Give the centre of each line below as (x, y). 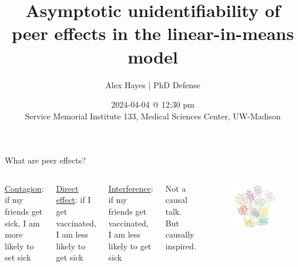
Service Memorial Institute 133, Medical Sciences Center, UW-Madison (153, 116)
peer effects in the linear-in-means (153, 33)
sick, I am (22, 223)
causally (180, 234)
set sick (18, 257)
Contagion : (24, 188)
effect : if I (73, 200)
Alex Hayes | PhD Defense (153, 84)
